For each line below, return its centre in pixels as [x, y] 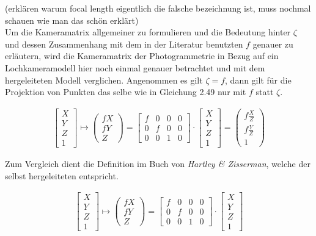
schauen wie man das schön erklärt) [72, 20]
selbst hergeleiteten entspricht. [62, 175]
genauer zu [273, 44]
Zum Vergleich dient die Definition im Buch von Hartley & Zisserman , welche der [158, 163]
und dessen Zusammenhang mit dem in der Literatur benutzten [124, 44]
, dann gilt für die [258, 80]
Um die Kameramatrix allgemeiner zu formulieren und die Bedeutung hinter [148, 32]
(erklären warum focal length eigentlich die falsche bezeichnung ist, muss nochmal [158, 8]
